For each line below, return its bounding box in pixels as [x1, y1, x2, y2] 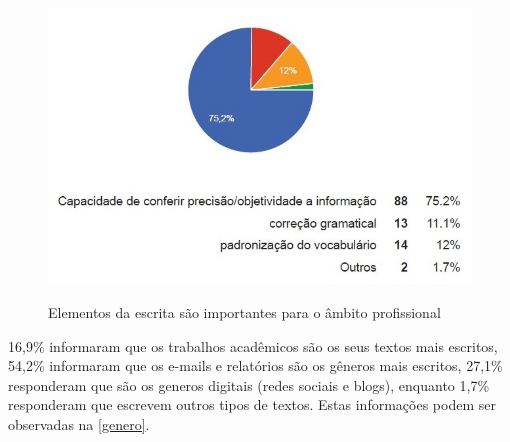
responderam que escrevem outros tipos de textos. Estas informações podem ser [8, 394, 496, 415]
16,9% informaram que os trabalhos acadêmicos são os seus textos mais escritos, [8, 335, 498, 356]
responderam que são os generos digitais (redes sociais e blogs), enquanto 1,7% [8, 374, 490, 395]
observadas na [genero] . [8, 413, 150, 434]
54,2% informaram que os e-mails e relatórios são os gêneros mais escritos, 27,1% [8, 355, 503, 376]
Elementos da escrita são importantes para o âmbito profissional [48, 301, 441, 322]
